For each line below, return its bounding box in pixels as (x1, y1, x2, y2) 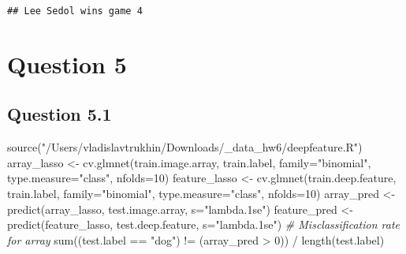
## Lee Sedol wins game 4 (7, 6, 143, 17)
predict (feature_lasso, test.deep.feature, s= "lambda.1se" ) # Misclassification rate (7, 216, 400, 233)
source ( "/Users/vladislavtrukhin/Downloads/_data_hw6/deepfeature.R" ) (7, 139, 363, 155)
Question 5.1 (7, 102, 112, 126)
